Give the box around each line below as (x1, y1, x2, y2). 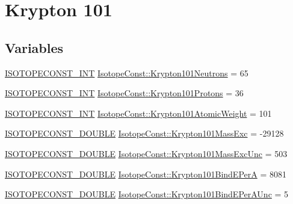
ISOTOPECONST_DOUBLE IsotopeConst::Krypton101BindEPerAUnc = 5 (5, 188, 289, 200)
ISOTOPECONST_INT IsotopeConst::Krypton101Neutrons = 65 (5, 66, 248, 79)
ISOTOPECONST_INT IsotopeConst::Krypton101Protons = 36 (5, 87, 244, 99)
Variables (5, 38, 64, 57)
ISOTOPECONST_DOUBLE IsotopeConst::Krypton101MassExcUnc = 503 (5, 147, 288, 159)
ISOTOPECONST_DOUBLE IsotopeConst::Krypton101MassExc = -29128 (5, 127, 284, 140)
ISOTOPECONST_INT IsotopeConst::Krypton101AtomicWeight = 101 (5, 107, 272, 119)
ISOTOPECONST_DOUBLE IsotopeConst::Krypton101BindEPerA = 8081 (5, 167, 286, 180)
